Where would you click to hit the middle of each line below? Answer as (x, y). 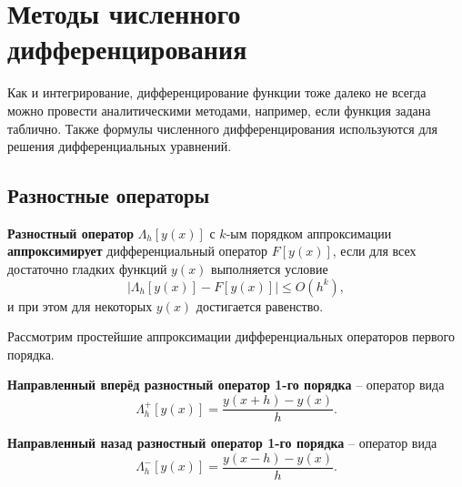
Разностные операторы (109, 195)
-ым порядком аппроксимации (309, 233)
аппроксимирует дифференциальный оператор (138, 251)
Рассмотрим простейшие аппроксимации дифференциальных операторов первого (231, 336)
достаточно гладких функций (87, 269)
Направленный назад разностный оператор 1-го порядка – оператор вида (222, 443)
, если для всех (374, 251)
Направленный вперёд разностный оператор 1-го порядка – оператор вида (226, 385)
